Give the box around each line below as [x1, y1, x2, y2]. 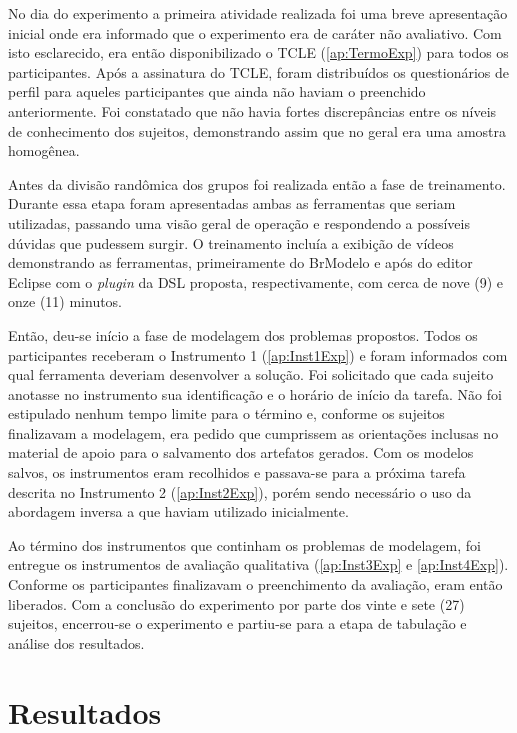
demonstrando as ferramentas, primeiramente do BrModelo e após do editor [8, 252, 473, 273]
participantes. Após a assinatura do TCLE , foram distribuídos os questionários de [8, 61, 510, 82]
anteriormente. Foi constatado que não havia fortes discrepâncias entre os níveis [8, 100, 497, 121]
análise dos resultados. [8, 632, 145, 653]
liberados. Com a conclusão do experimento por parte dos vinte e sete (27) [8, 593, 465, 614]
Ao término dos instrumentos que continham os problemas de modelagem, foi [8, 534, 481, 555]
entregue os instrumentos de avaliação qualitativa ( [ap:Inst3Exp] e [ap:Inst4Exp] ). [8, 554, 509, 575]
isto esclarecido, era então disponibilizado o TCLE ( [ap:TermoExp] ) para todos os [8, 42, 509, 63]
